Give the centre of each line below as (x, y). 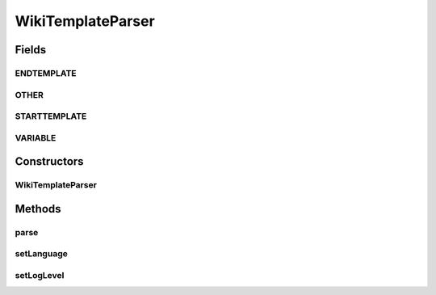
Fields (31, 50)
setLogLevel (40, 275)
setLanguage (41, 254)
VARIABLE (36, 137)
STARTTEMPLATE (51, 116)
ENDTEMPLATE (46, 73)
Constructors (49, 162)
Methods (38, 209)
